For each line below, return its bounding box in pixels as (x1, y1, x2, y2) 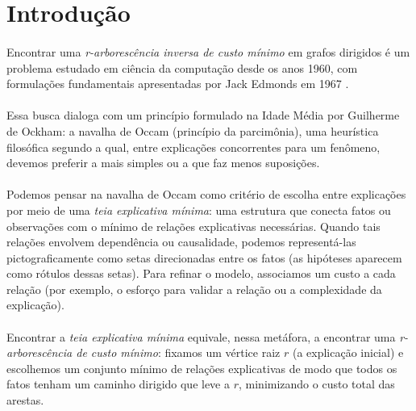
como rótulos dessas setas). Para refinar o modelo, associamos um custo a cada (6, 265, 396, 282)
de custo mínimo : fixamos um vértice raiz (76, 344, 281, 361)
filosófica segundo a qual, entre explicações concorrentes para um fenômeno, (6, 138, 381, 155)
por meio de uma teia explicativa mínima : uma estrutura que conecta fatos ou (6, 201, 391, 218)
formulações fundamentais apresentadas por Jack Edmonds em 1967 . (6, 75, 349, 92)
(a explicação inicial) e (292, 344, 404, 361)
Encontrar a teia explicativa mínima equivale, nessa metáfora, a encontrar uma (6, 328, 396, 345)
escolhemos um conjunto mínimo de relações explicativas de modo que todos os (6, 359, 397, 376)
